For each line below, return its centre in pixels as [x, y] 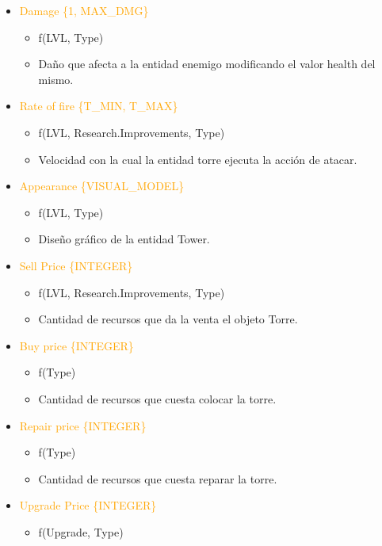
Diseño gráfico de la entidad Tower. [124, 239]
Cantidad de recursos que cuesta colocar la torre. [157, 398]
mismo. [56, 79]
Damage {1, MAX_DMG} [84, 10]
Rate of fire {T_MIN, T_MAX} [99, 106]
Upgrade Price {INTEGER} [88, 505]
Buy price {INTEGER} [76, 345]
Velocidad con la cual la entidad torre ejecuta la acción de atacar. [198, 159]
